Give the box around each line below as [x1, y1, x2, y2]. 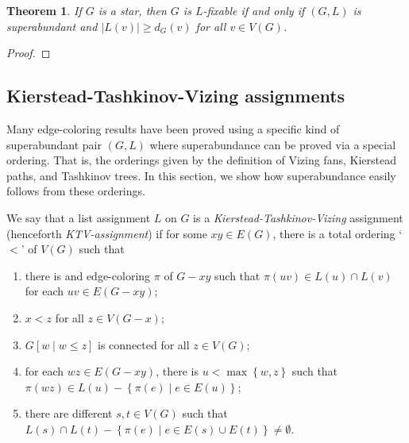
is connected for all [98, 336, 190, 352]
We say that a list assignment [6, 209, 151, 225]
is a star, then [98, 2, 167, 18]
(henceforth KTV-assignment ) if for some [6, 225, 207, 241]
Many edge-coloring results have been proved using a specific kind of [6, 120, 340, 137]
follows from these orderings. [6, 183, 145, 199]
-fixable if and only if [203, 2, 305, 18]
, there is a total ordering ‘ [272, 225, 403, 241]
